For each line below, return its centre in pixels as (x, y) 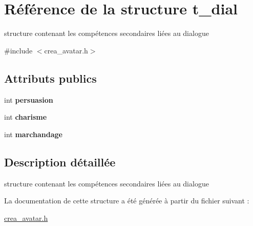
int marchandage (33, 134)
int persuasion (29, 99)
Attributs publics (50, 78)
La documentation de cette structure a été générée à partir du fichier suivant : (127, 201)
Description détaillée (60, 162)
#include (18, 50)
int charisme (26, 117)
